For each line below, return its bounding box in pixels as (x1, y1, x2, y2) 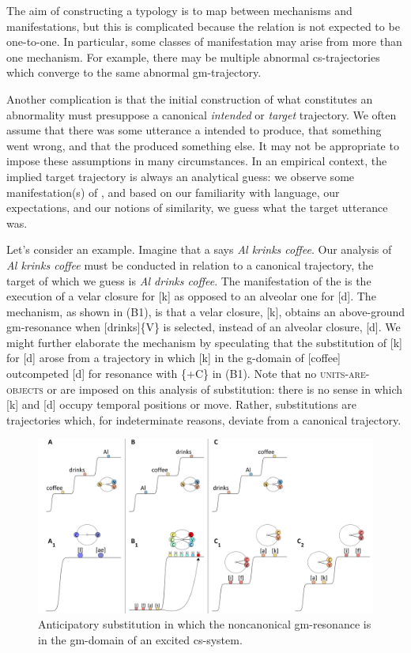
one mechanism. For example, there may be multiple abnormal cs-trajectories (6, 48, 380, 65)
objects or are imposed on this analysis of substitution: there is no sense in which (6, 380, 403, 397)
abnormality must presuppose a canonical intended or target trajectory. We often (6, 106, 397, 123)
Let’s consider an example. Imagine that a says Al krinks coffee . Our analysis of (6, 241, 392, 258)
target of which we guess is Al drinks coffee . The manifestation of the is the (6, 272, 371, 289)
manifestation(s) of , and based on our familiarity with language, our (6, 183, 340, 200)
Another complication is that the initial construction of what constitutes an (6, 90, 373, 107)
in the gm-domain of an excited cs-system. (38, 631, 243, 647)
